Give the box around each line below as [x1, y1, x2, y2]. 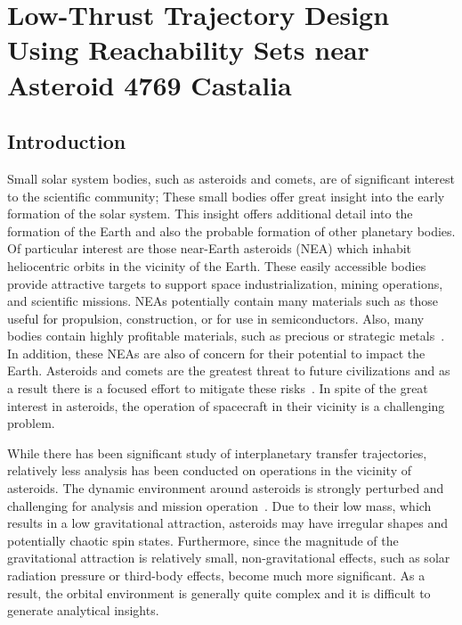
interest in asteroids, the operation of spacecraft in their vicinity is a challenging [7, 396, 445, 415]
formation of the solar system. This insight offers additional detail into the [7, 204, 413, 223]
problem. [7, 414, 55, 432]
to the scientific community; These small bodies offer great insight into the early [7, 186, 445, 205]
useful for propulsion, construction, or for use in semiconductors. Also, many [7, 308, 425, 327]
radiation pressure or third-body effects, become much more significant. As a [7, 566, 426, 585]
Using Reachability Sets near [7, 31, 369, 68]
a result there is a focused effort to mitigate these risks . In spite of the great [7, 379, 428, 398]
